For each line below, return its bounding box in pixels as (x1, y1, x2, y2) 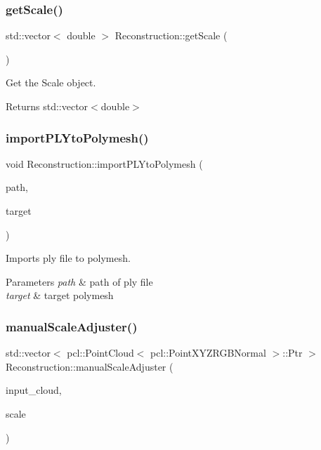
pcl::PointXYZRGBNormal (150, 345, 266, 360)
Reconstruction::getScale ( (114, 28, 228, 43)
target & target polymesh (6, 288, 114, 303)
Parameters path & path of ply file (6, 274, 153, 289)
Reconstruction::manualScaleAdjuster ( (6, 359, 173, 373)
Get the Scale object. (6, 75, 96, 90)
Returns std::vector (6, 99, 89, 113)
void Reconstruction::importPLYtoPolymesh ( (6, 156, 203, 171)
